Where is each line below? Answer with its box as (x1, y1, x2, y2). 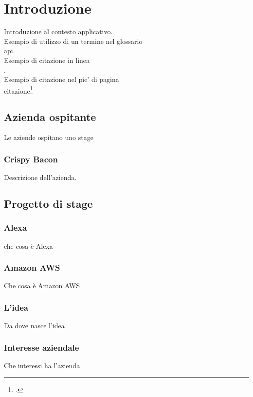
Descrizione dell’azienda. (4, 172, 77, 182)
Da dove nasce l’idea (4, 320, 65, 331)
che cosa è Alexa (4, 240, 53, 251)
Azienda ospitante (4, 109, 96, 124)
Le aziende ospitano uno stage (4, 132, 93, 142)
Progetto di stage (4, 196, 93, 211)
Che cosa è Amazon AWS (4, 280, 80, 291)
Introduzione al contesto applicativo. (4, 26, 113, 37)
